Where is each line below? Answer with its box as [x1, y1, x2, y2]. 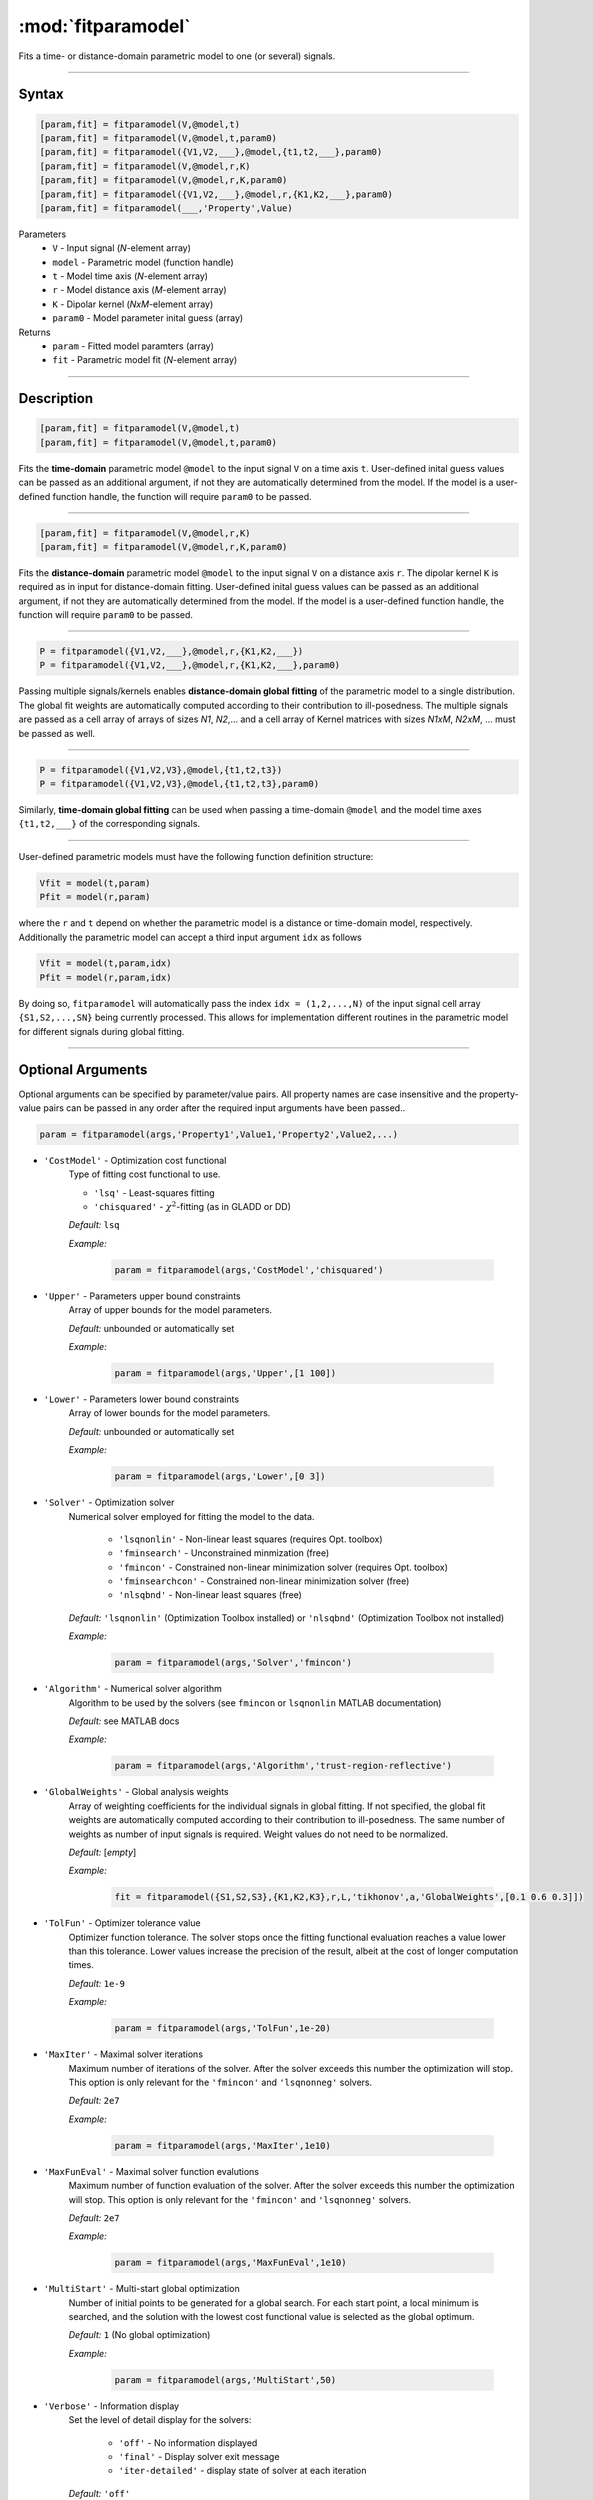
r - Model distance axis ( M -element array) [52, 284, 227, 296]
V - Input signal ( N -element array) [52, 242, 192, 254]
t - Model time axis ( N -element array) [52, 270, 209, 282]
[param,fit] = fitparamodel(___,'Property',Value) [39, 202, 294, 214]
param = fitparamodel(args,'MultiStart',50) [114, 2374, 337, 2385]
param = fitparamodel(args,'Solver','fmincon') [114, 1657, 352, 1669]
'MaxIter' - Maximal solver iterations [43, 2048, 204, 2060]
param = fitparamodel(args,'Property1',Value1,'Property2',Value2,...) [39, 1128, 399, 1140]
